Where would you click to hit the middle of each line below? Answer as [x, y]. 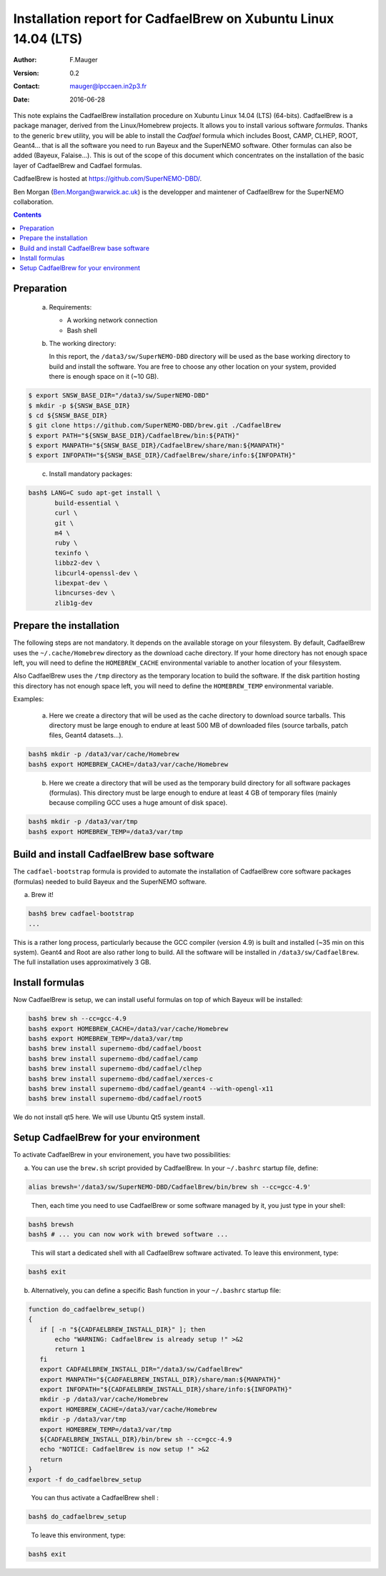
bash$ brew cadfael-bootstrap [81, 914]
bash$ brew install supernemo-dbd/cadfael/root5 [115, 1099]
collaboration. [33, 202]
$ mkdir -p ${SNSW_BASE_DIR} [79, 405]
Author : [25, 60]
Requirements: [70, 307]
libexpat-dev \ [81, 583]
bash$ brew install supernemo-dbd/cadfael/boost [115, 1049]
